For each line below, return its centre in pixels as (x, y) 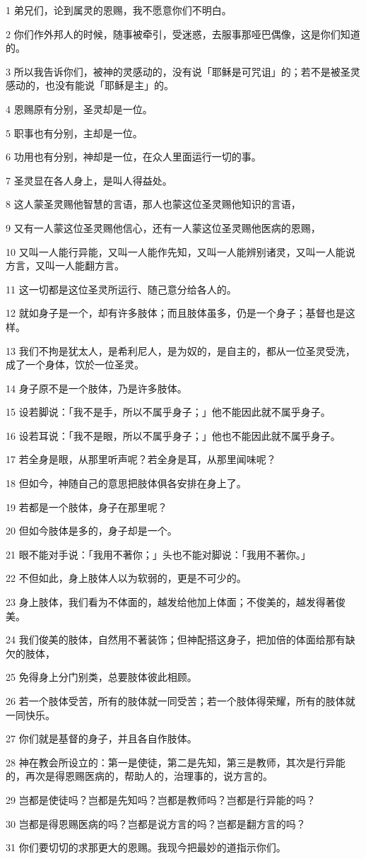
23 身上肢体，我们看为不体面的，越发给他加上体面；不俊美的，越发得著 (171, 602)
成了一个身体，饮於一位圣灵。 (75, 364)
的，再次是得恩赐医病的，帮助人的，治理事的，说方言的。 (139, 776)
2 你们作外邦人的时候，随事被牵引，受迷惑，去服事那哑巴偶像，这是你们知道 (183, 34)
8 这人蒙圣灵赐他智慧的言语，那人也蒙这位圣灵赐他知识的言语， (153, 204)
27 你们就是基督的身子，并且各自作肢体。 (101, 738)
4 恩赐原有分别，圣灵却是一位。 (79, 109)
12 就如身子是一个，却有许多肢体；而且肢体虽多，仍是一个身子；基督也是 (176, 313)
